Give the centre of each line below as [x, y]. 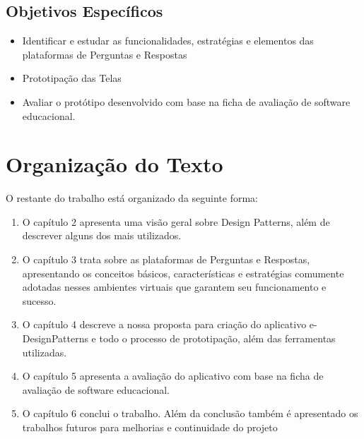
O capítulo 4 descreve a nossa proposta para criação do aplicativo [164, 324]
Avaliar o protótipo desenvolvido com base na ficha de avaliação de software [186, 101]
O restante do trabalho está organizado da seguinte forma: [132, 198]
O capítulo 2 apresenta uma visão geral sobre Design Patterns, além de [176, 221]
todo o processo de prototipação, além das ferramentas [217, 338]
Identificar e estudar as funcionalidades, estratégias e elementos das [168, 41]
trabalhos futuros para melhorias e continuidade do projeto [150, 427]
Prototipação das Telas [72, 78]
